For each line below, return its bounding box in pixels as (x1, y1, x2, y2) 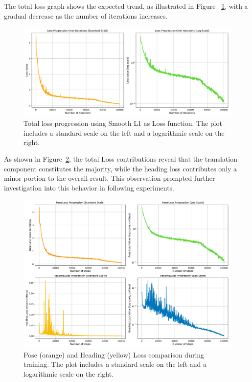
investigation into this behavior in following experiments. (4, 182, 175, 192)
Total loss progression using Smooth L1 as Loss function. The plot (23, 118, 222, 128)
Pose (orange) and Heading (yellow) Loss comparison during (23, 349, 205, 359)
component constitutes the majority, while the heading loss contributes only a (4, 163, 237, 173)
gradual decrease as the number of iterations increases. (4, 10, 168, 21)
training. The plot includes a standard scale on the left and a (23, 359, 207, 369)
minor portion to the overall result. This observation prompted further (4, 173, 215, 183)
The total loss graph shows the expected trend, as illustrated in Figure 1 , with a (4, 1, 248, 11)
